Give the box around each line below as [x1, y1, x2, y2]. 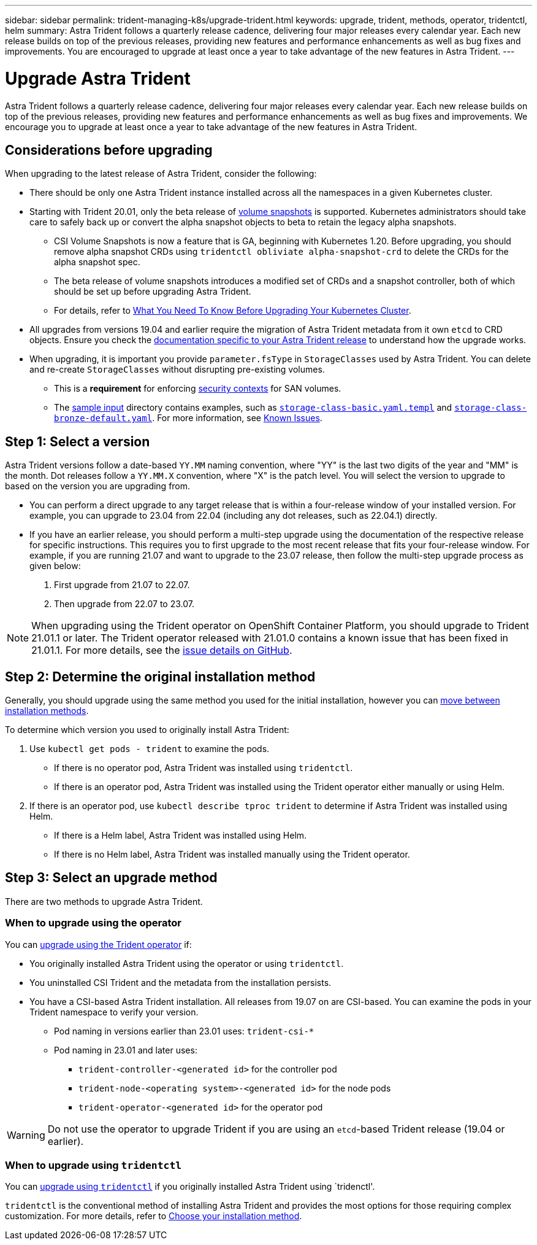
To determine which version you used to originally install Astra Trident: [5, 724, 289, 735]
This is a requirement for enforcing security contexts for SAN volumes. [54, 383, 341, 394]
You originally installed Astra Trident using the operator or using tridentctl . [29, 958, 344, 969]
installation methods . [5, 705, 89, 716]
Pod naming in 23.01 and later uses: [54, 1044, 197, 1055]
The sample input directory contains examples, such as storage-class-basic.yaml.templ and [54, 402, 452, 413]
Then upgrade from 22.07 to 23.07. [54, 599, 195, 610]
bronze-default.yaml [54, 413, 153, 424]
